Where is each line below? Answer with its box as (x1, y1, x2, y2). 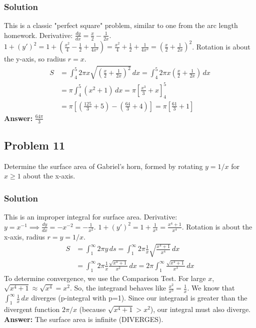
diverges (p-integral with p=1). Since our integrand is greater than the (31, 292, 247, 303)
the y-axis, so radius (4, 53, 66, 64)
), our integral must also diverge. (150, 304, 250, 314)
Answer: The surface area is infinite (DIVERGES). (4, 313, 163, 324)
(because (79, 304, 106, 314)
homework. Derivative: (4, 29, 73, 40)
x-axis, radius (4, 231, 45, 241)
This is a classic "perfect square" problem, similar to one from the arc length (4, 20, 238, 30)
